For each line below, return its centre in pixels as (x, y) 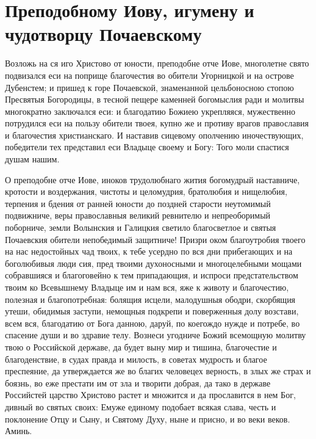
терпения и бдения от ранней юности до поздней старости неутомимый (138, 203)
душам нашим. (32, 159)
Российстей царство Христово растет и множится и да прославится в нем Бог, (150, 395)
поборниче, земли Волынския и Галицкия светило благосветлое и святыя (141, 227)
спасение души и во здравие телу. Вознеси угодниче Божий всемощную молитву (156, 335)
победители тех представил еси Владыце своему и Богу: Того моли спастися (147, 147)
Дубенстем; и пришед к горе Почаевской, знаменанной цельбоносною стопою (149, 87)
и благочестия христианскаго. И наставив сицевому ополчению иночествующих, (154, 135)
